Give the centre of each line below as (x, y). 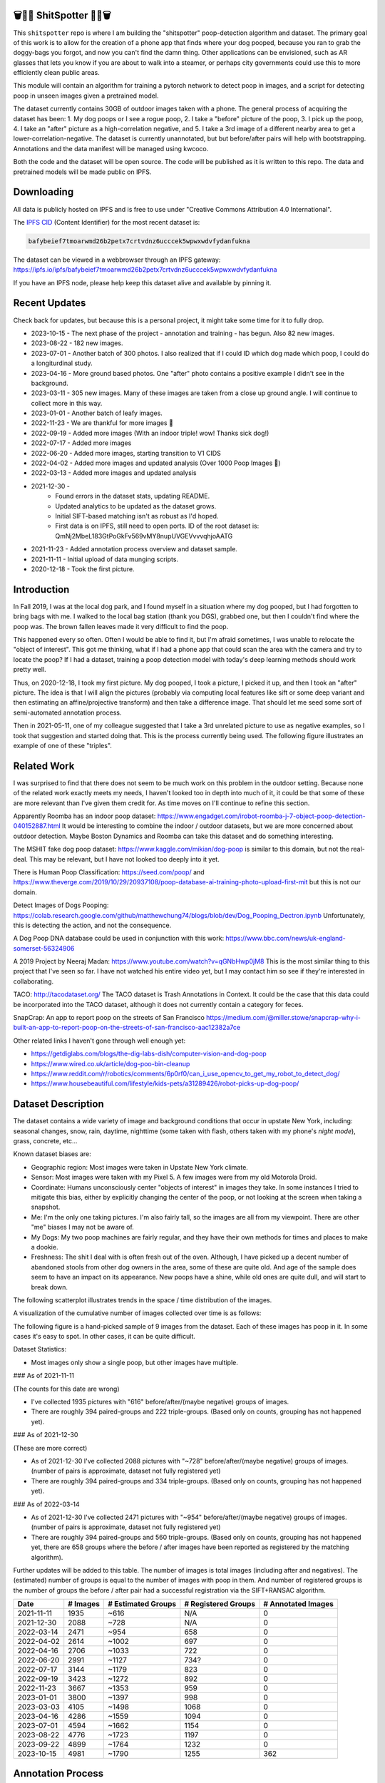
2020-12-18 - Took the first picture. (83, 569)
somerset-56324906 (44, 948)
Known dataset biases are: (52, 1154)
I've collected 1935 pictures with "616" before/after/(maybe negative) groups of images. (160, 1402)
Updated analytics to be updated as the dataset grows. (136, 506)
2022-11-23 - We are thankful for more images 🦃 (102, 423)
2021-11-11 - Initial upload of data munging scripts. (104, 559)
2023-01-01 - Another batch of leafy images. (97, 413)
